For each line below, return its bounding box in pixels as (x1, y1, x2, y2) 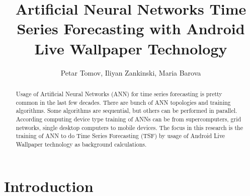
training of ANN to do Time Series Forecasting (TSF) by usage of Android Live (16, 132, 225, 140)
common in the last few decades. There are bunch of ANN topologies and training (16, 98, 231, 106)
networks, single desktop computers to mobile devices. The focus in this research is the (16, 123, 243, 132)
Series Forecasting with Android (17, 18, 245, 39)
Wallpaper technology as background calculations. (16, 140, 147, 148)
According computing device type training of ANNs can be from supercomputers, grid (16, 114, 241, 123)
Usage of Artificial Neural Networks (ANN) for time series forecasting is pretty (16, 89, 222, 98)
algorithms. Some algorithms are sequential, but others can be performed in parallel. (16, 106, 237, 115)
